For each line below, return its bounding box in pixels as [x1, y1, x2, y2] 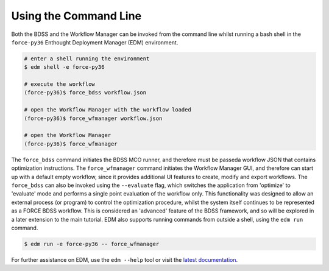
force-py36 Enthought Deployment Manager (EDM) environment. [11, 38, 179, 46]
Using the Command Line [11, 9, 142, 23]
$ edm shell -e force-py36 [24, 64, 105, 71]
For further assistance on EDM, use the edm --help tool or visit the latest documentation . [11, 256, 238, 263]
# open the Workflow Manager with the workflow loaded [24, 107, 191, 113]
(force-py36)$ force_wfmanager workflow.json [24, 114, 163, 122]
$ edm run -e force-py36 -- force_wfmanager [24, 241, 160, 247]
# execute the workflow [24, 81, 96, 88]
